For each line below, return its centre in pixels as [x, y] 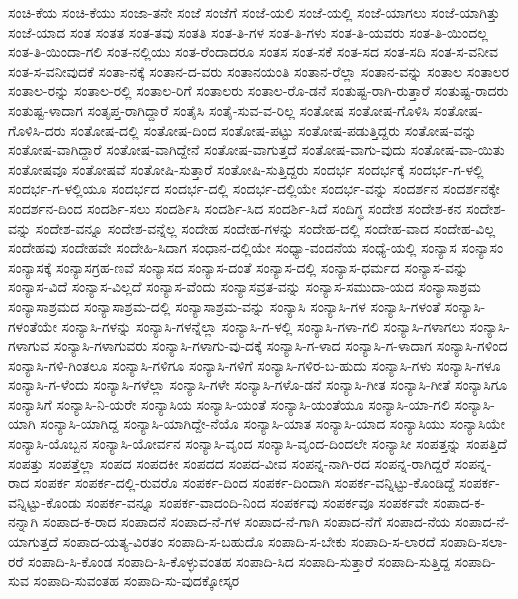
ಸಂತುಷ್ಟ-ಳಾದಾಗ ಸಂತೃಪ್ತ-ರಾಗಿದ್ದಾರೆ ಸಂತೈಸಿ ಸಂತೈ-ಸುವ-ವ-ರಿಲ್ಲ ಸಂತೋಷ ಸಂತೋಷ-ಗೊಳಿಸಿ [219, 109]
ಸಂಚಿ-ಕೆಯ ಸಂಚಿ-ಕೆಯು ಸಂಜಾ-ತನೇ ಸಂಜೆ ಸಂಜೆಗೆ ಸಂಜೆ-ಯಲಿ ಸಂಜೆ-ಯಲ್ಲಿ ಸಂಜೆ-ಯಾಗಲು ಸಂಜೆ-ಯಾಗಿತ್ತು [254, 12]
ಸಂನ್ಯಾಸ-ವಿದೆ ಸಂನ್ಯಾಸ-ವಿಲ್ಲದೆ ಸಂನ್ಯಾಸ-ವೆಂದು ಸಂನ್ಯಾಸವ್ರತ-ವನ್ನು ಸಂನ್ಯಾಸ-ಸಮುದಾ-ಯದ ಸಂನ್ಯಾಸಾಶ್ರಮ [244, 286]
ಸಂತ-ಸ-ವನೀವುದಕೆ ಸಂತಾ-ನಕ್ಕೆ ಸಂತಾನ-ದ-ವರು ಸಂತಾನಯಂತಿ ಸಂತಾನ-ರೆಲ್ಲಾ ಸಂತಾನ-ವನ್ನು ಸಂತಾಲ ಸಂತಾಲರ [259, 70]
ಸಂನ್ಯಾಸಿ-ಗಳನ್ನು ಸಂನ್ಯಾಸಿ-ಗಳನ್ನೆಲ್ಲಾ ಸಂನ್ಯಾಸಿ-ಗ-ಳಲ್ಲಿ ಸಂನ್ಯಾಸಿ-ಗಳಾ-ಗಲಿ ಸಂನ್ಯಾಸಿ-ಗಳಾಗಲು [263, 325]
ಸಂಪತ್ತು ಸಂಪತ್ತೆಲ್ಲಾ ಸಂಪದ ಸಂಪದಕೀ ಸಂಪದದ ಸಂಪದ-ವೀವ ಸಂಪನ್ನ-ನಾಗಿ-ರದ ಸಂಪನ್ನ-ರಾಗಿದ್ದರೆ [229, 462]
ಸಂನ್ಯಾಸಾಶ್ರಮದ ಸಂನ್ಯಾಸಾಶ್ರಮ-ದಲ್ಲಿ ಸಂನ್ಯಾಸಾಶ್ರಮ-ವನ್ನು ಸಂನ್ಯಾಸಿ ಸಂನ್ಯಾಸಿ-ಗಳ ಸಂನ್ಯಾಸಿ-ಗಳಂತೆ [224, 305]
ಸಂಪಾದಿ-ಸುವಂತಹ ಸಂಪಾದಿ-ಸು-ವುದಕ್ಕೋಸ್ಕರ [136, 580]
